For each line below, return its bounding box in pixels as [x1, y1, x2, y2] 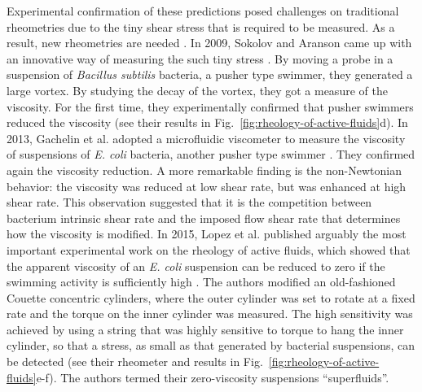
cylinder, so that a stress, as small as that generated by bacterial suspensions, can [7, 337, 415, 354]
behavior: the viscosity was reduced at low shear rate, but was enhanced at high [7, 177, 407, 194]
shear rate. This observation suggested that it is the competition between [7, 194, 372, 211]
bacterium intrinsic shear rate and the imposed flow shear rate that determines [7, 209, 401, 226]
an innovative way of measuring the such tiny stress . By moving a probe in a [7, 50, 393, 67]
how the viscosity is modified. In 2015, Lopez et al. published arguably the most [7, 225, 407, 242]
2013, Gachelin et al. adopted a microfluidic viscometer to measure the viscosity [7, 129, 406, 146]
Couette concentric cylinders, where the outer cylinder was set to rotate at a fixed [7, 289, 415, 306]
